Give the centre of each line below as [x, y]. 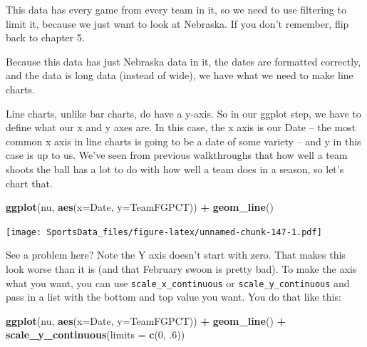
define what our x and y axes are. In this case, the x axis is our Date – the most [181, 127]
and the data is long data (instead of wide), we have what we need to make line [180, 75]
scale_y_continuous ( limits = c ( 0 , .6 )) [95, 335]
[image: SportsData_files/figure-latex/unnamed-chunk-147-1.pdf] [164, 232]
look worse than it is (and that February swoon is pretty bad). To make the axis [181, 268]
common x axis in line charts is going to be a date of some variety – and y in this [183, 141]
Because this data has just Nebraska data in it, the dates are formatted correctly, [183, 61]
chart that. [29, 183]
